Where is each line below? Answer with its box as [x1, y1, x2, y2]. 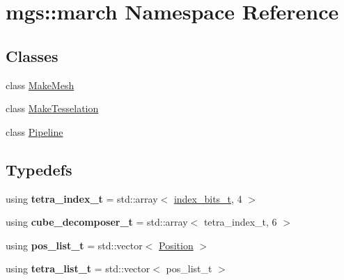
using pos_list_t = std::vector [6, 238, 143, 252]
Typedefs [6, 158, 72, 180]
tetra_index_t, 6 [203, 215, 277, 229]
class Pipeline [6, 124, 63, 139]
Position [159, 238, 194, 252]
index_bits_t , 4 [173, 191, 242, 205]
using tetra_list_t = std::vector [6, 261, 150, 276]
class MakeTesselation [6, 101, 99, 116]
